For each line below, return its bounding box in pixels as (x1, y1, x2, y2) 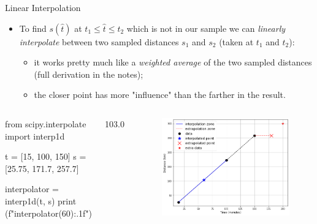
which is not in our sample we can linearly (126, 21, 286, 34)
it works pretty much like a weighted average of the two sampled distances (34, 56, 312, 69)
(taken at (219, 35, 254, 48)
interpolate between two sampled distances (19, 35, 179, 48)
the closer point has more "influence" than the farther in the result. (34, 88, 286, 101)
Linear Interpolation (5, 1, 81, 13)
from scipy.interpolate (5, 117, 86, 130)
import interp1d (5, 129, 65, 142)
